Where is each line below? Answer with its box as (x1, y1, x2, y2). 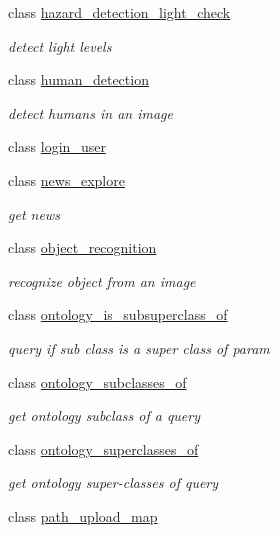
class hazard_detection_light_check (8, 2, 231, 22)
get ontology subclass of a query (8, 405, 200, 426)
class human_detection (8, 69, 149, 90)
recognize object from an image (8, 270, 196, 291)
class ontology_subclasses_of (8, 371, 187, 392)
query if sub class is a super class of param (8, 337, 270, 358)
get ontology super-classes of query (8, 472, 219, 493)
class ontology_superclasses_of (8, 438, 199, 459)
